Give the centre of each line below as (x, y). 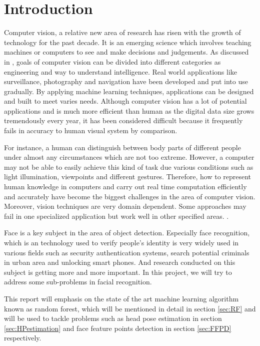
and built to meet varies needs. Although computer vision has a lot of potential (125, 101)
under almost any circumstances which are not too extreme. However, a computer (129, 157)
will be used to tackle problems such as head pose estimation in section (113, 318)
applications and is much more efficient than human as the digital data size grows (129, 110)
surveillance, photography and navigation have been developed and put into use (126, 81)
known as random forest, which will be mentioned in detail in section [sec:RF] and (130, 308)
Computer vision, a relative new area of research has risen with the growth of (122, 32)
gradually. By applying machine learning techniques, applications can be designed (129, 91)
